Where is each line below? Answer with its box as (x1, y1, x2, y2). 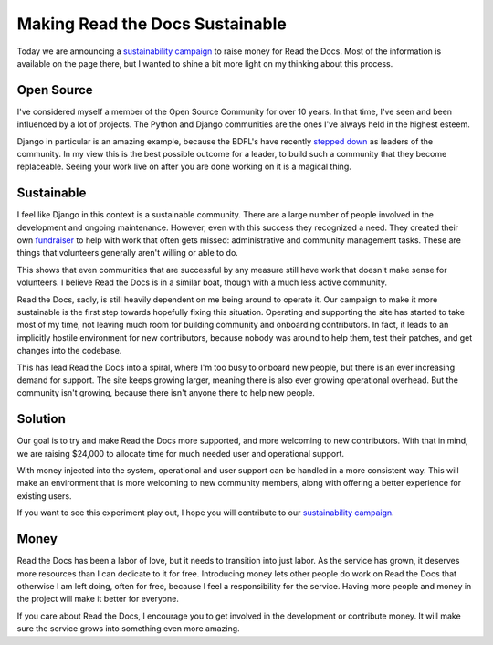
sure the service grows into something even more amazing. (16, 623, 241, 634)
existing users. (16, 490, 72, 502)
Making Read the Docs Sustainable (16, 14, 287, 34)
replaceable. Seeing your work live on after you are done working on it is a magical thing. (16, 161, 351, 173)
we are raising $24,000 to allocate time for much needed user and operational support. (16, 448, 345, 459)
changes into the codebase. (16, 345, 122, 356)
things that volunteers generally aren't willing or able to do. (16, 248, 239, 259)
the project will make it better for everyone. (16, 594, 180, 605)
